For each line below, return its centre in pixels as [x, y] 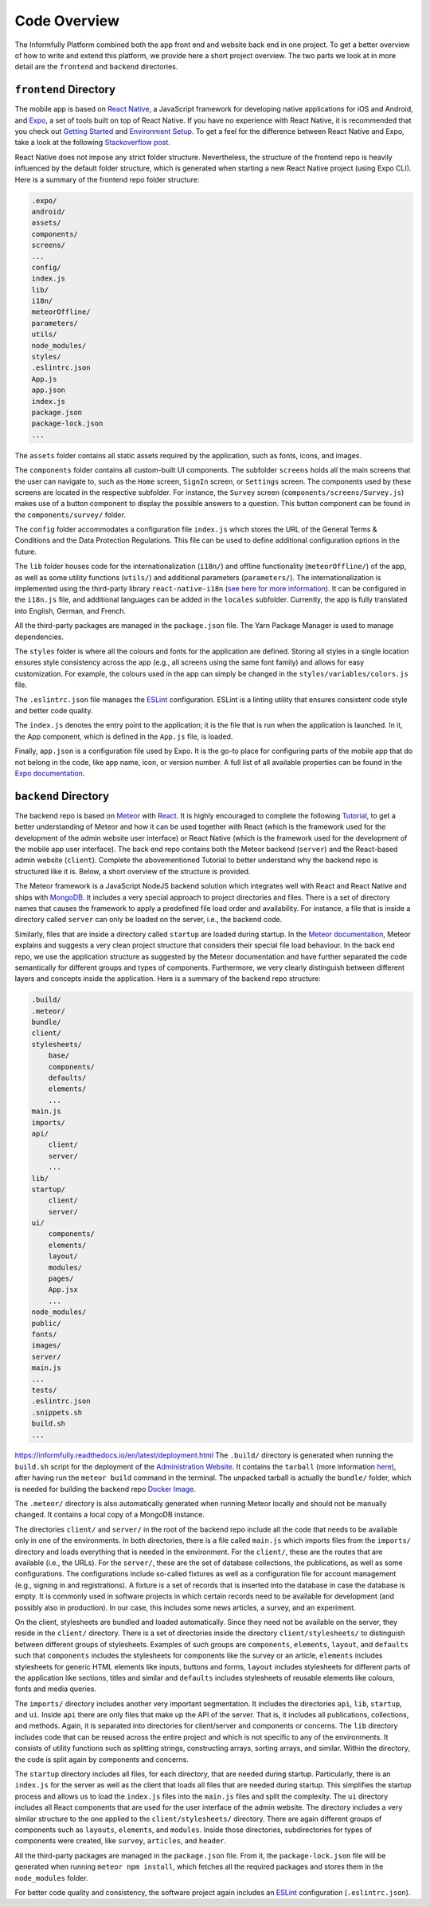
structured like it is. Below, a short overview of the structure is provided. [133, 871]
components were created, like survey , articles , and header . [121, 1841]
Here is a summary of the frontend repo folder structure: [107, 179]
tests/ [44, 1390]
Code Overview [67, 21]
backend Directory [62, 796]
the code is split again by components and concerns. [102, 1759]
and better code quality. [54, 710]
